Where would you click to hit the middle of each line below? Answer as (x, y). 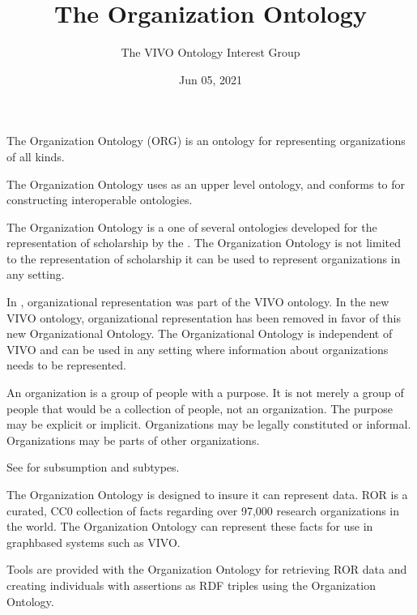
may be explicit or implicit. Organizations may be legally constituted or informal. (209, 424)
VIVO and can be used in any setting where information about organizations (198, 349)
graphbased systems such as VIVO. (94, 542)
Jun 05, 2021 (211, 79)
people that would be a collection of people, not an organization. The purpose (200, 408)
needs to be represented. (66, 365)
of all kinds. (36, 156)
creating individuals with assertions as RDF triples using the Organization (191, 585)
